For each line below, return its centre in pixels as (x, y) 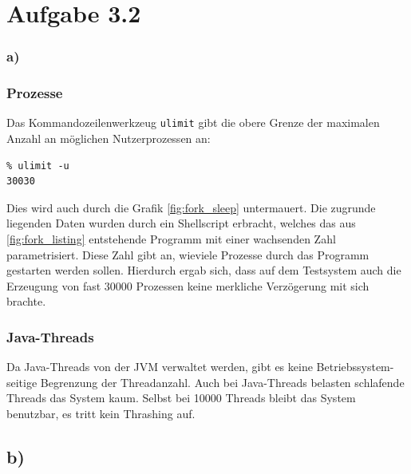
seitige (22, 382)
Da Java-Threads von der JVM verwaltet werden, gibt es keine (160, 367)
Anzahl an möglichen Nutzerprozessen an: (109, 138)
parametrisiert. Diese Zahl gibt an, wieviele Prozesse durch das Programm (188, 254)
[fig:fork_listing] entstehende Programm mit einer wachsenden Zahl (171, 239)
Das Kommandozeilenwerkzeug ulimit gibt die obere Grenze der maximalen (193, 122)
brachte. (26, 301)
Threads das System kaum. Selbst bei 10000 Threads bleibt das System (181, 398)
